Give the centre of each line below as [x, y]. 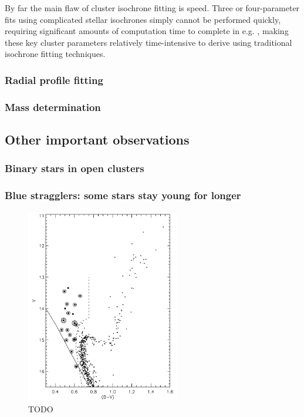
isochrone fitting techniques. [55, 54]
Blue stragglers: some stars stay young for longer [123, 195]
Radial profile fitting [54, 80]
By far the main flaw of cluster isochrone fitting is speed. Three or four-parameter [152, 8]
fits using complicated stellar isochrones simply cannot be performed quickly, [143, 19]
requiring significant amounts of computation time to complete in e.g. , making [147, 31]
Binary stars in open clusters [75, 168]
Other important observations [97, 139]
